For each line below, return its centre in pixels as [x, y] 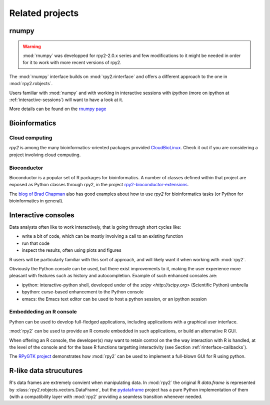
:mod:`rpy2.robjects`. [31, 84]
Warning [32, 46]
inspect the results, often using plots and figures [72, 250]
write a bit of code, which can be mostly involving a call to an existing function [102, 236]
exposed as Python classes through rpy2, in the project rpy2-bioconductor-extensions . [99, 185]
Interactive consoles [42, 215]
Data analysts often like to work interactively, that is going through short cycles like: [95, 227]
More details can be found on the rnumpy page [58, 109]
